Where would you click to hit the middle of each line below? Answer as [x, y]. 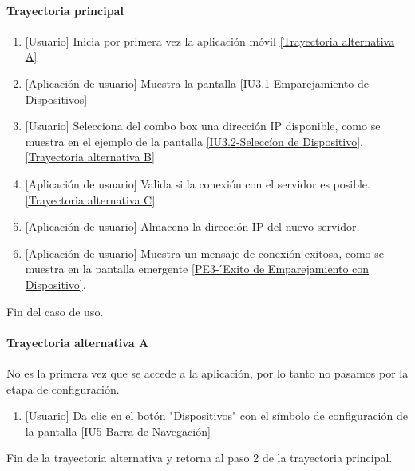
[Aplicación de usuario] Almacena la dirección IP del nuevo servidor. [192, 226]
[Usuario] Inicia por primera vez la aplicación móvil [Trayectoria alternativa [210, 40]
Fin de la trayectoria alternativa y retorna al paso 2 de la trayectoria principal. [200, 458]
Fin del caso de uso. [55, 311]
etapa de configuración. [63, 388]
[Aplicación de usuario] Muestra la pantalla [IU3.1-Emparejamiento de [197, 83]
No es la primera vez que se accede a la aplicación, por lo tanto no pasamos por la [207, 372]
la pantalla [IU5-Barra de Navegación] [118, 431]
